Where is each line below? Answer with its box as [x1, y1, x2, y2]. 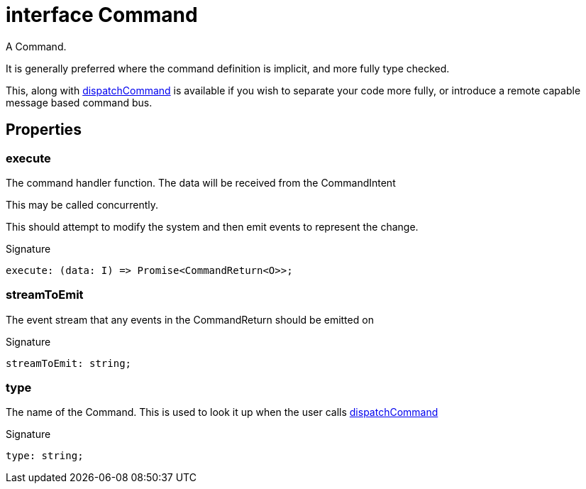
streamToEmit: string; [6, 357, 132, 369]
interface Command [6, 3, 198, 27]
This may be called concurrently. [6, 198, 159, 211]
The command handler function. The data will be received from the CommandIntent [6, 176, 396, 189]
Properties [6, 121, 82, 139]
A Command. [6, 40, 67, 53]
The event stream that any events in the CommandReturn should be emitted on [6, 313, 374, 326]
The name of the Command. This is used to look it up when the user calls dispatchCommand [6, 406, 438, 419]
